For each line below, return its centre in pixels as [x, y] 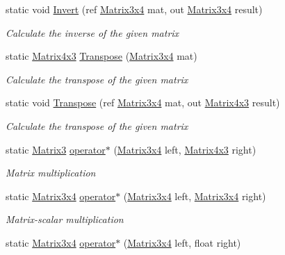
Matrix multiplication [51, 173]
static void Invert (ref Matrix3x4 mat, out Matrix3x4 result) [134, 9]
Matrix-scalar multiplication [65, 219]
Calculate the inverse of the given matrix [92, 32]
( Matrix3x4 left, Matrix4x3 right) [185, 149]
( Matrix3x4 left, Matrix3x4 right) [195, 196]
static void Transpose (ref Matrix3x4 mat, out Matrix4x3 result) [143, 102]
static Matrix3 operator [56, 149]
